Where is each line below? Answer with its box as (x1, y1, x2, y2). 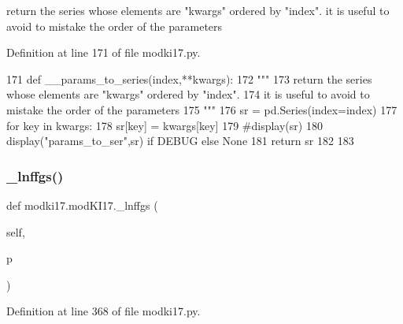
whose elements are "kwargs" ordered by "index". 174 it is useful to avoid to (6, 86, 370, 102)
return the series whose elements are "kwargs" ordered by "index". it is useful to (6, 2, 390, 18)
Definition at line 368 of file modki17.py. (6, 303, 201, 319)
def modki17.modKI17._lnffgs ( (6, 196, 158, 213)
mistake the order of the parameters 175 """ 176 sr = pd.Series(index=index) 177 (6, 101, 397, 117)
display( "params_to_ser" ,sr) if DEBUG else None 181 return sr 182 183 (6, 132, 354, 149)
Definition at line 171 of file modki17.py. (6, 44, 201, 61)
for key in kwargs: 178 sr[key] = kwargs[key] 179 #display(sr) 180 (6, 117, 323, 133)
